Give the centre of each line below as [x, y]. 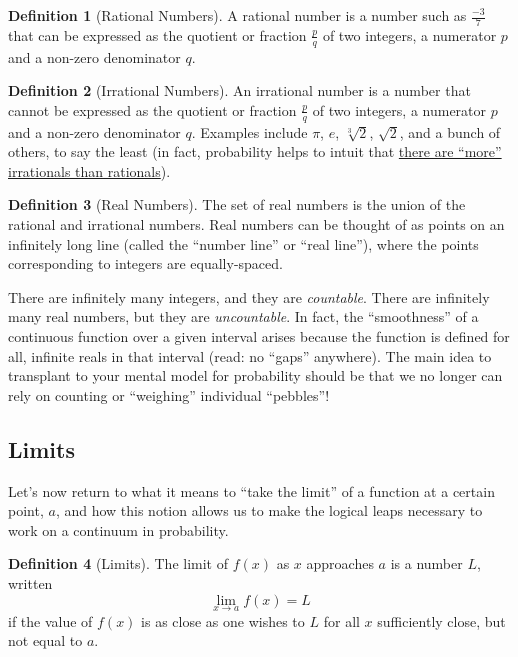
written [30, 582]
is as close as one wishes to [223, 620]
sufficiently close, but [441, 620]
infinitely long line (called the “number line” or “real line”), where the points [243, 243]
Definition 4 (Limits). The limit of [118, 563]
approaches [340, 563]
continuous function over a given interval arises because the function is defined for [259, 336]
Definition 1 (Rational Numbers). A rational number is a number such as [237, 15]
